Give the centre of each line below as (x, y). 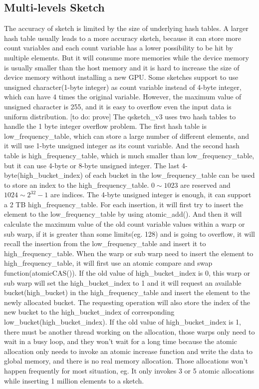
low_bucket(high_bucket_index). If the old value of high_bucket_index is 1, (123, 322)
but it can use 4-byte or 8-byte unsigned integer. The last (92, 165)
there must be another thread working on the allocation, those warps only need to (129, 331)
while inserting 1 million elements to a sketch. (74, 380)
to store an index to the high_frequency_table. (77, 185)
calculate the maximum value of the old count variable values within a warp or (125, 224)
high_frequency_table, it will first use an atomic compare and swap (108, 263)
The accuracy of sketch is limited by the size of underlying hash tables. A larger (126, 28)
